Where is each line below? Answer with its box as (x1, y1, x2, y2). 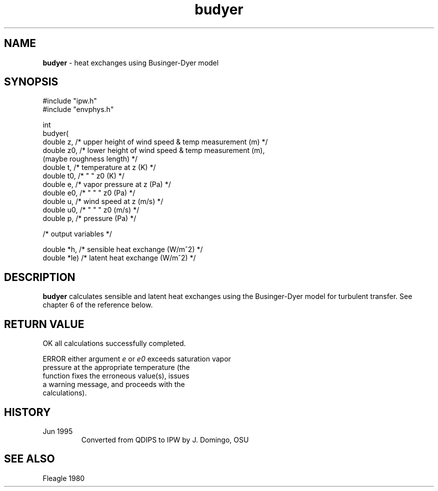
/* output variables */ (42, 229, 112, 238)
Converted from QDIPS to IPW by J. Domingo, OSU (81, 435, 249, 444)
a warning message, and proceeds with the (42, 380, 185, 389)
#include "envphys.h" (42, 105, 114, 114)
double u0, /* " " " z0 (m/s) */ (42, 205, 139, 214)
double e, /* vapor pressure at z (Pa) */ (42, 180, 171, 189)
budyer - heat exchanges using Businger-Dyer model (42, 58, 219, 67)
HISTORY (4, 405, 51, 418)
